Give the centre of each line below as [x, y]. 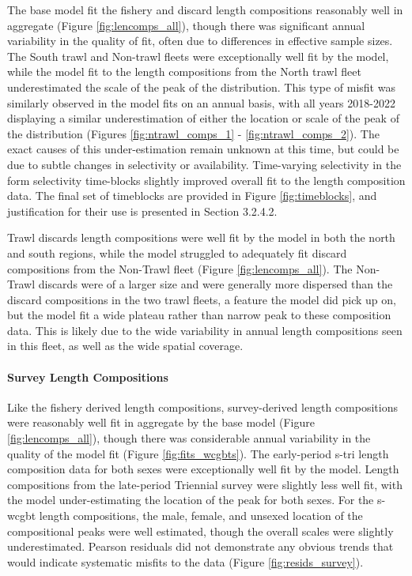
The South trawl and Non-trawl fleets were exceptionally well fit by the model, [198, 56]
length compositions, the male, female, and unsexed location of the [201, 516]
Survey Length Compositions [88, 376]
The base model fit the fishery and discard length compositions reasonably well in [205, 9]
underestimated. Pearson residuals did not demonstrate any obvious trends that [200, 546]
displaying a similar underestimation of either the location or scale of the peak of [203, 118]
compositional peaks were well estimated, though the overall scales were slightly [200, 531]
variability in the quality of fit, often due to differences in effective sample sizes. [200, 41]
